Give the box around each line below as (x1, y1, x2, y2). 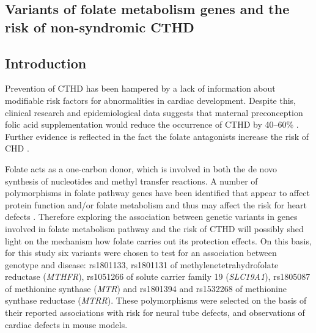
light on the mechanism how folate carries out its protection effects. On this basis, (5, 234, 312, 247)
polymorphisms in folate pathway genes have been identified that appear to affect (5, 186, 310, 199)
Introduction (5, 53, 87, 72)
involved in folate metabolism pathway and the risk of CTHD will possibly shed (5, 222, 304, 235)
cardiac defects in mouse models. (5, 318, 128, 331)
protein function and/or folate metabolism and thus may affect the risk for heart (5, 198, 307, 211)
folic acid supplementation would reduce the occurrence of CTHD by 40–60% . (5, 118, 299, 131)
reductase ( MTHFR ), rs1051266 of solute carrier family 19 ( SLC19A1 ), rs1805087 (5, 270, 310, 283)
